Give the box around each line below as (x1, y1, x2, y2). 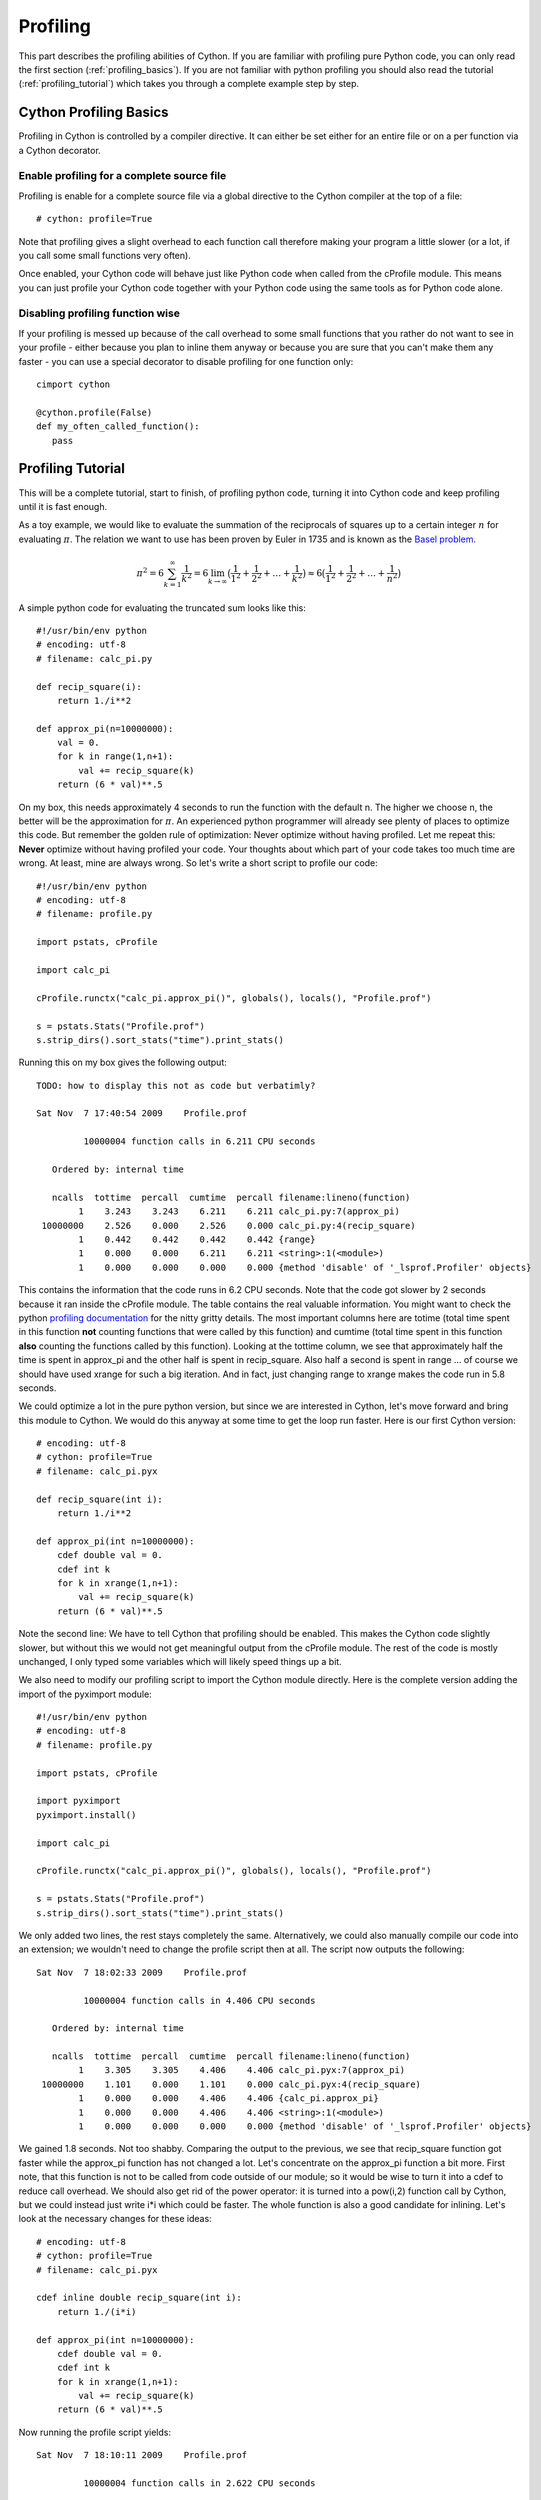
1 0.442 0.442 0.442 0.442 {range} (78, 1233, 316, 1245)
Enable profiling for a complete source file (18, 169, 227, 183)
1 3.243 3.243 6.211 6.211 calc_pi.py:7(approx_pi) (78, 1206, 400, 1217)
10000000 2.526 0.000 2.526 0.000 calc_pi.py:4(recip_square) (41, 1220, 416, 1231)
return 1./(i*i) (56, 2306, 137, 2317)
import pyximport (36, 1795, 121, 1807)
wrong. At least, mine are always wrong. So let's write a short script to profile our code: (18, 857, 379, 869)
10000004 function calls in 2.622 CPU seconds (83, 2478, 316, 2489)
